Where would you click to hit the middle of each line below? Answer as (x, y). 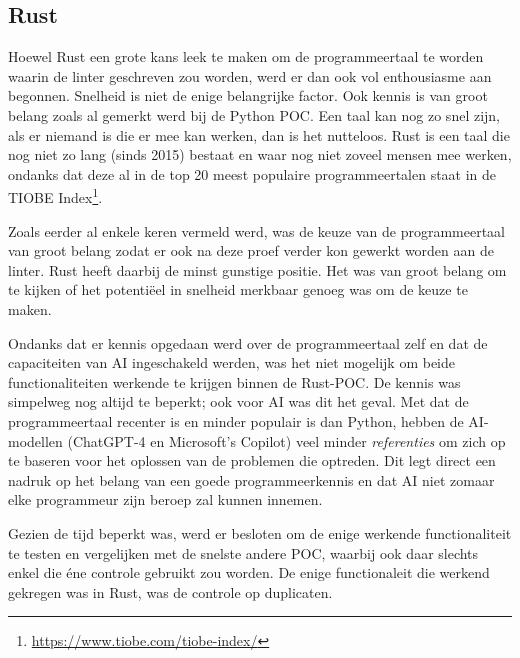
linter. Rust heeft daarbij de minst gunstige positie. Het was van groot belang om (257, 269)
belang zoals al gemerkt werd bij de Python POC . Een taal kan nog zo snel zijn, (254, 114)
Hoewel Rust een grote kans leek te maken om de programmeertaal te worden (246, 56)
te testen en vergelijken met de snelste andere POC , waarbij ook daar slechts (243, 552)
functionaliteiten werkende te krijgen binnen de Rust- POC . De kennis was (234, 381)
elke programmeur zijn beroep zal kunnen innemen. (165, 499)
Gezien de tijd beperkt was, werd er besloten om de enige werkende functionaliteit (260, 532)
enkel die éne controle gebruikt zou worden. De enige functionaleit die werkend (249, 572)
